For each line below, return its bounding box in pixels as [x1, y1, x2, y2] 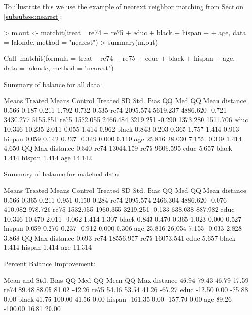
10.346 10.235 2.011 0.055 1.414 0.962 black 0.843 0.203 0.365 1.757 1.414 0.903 [4, 123, 239, 134]
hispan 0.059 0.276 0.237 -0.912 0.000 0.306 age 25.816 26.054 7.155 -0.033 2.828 [4, 223, 242, 233]
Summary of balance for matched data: [4, 169, 120, 179]
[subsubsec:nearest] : [4, 11, 62, 21]
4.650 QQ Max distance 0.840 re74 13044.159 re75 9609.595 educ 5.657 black [4, 143, 232, 153]
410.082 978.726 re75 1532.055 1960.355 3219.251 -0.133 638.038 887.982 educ [4, 204, 235, 214]
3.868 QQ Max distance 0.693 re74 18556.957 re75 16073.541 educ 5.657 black [4, 232, 235, 243]
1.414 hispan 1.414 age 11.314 [4, 242, 92, 252]
